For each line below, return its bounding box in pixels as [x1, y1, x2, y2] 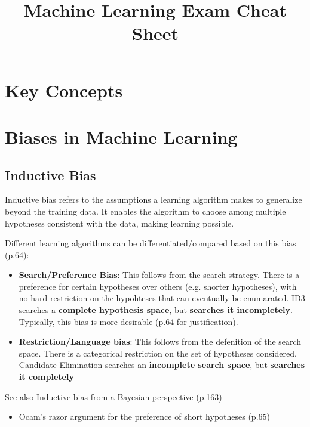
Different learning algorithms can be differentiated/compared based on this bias [5, 237, 296, 249]
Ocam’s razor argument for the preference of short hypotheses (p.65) [19, 410, 270, 423]
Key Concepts [5, 78, 123, 102]
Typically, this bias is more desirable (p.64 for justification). [19, 315, 238, 327]
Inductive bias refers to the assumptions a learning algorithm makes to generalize [5, 193, 302, 206]
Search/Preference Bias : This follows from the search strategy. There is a [19, 268, 300, 281]
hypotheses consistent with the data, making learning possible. [5, 216, 234, 229]
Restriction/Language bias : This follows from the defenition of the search [19, 335, 302, 348]
